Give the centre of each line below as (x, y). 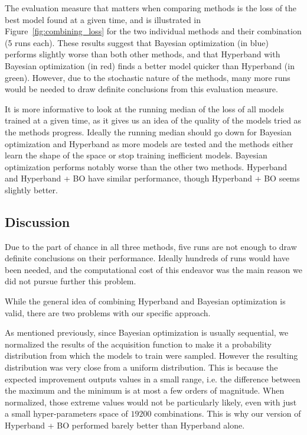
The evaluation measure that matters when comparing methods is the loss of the (151, 8)
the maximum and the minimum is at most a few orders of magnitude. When (145, 390)
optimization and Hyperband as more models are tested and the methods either (149, 143)
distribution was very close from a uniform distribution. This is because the (141, 367)
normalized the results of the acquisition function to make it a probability (138, 344)
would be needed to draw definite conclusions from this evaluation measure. (141, 89)
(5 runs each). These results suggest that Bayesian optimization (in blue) (137, 42)
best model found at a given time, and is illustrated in (103, 19)
